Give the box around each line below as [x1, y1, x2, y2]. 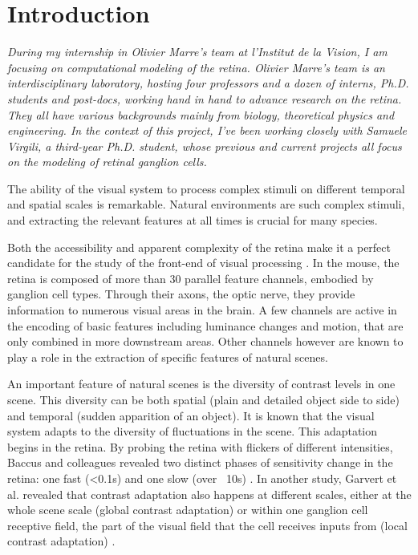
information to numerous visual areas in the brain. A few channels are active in [7, 302, 397, 318]
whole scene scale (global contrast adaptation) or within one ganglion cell [7, 501, 368, 518]
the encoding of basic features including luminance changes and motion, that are [7, 317, 404, 334]
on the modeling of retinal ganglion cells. [7, 153, 207, 170]
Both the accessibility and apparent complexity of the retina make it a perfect [7, 238, 392, 255]
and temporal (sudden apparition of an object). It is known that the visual [7, 407, 375, 423]
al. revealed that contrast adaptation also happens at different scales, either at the [7, 485, 412, 502]
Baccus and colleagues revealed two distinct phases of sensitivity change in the [7, 454, 393, 471]
